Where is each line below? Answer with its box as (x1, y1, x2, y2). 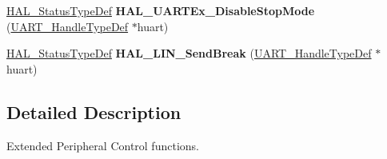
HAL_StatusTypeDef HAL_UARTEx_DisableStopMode (6, 2, 315, 18)
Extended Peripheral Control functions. (6, 137, 199, 153)
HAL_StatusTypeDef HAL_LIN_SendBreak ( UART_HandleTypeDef (6, 45, 372, 62)
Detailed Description (6, 99, 182, 124)
